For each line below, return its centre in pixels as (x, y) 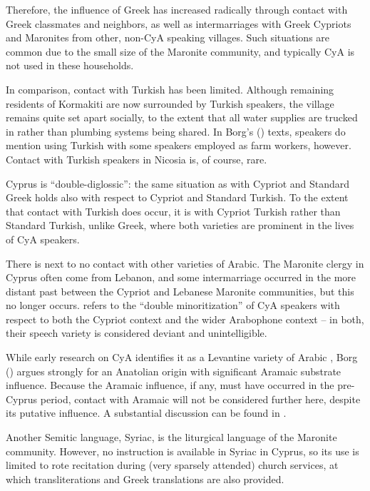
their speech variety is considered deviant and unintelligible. (137, 333)
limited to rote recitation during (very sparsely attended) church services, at (172, 465)
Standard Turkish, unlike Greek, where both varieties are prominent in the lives (180, 225)
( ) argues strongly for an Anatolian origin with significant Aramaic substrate (174, 371)
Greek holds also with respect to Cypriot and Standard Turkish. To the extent (177, 197)
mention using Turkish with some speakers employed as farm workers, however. (179, 145)
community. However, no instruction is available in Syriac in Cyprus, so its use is (183, 451)
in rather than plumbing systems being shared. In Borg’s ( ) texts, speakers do (176, 131)
